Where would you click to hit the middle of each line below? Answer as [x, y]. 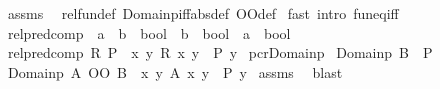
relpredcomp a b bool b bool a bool [149, 32]
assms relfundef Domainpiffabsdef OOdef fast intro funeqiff [203, 13]
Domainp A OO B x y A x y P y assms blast [175, 71]
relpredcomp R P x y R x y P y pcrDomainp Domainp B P [220, 52]
